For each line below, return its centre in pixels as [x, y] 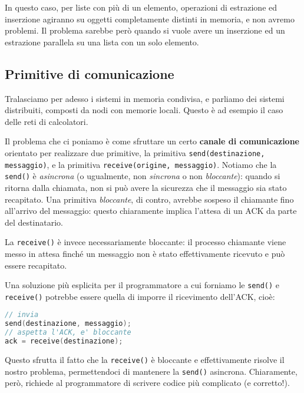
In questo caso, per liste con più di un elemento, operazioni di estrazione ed [141, 7]
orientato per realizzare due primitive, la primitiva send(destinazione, [135, 152]
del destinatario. [34, 222]
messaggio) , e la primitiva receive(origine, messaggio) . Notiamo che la [141, 164]
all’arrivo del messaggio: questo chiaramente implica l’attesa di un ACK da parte [151, 211]
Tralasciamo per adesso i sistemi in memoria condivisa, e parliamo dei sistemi [145, 98]
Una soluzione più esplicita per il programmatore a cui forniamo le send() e [142, 285]
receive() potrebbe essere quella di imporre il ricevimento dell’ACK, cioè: [140, 296]
